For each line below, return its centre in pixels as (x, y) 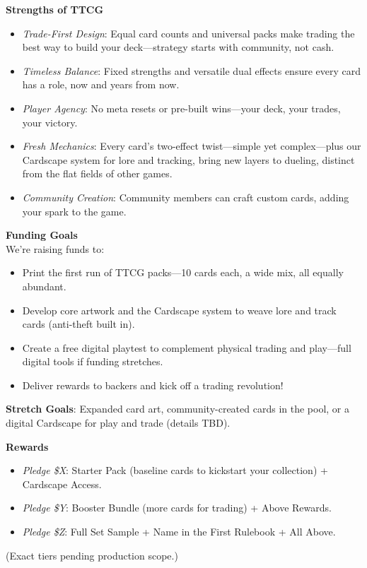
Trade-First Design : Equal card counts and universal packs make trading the (188, 33)
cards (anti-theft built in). (78, 324)
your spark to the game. (74, 211)
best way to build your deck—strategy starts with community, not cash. (178, 47)
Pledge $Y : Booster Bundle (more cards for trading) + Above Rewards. (177, 508)
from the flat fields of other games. (97, 173)
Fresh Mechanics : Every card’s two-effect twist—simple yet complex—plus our (192, 146)
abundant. (44, 286)
